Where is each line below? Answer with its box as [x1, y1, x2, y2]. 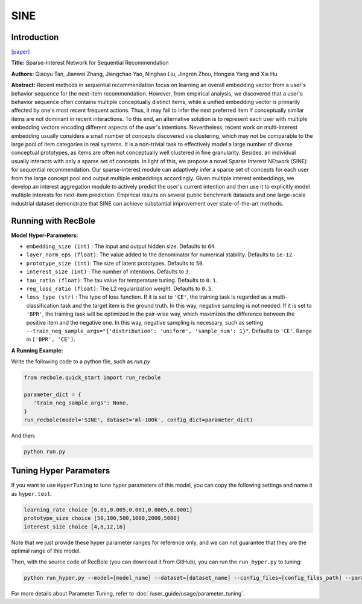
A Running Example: [11, 346, 63, 354]
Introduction [11, 32, 59, 42]
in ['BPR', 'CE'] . [26, 336, 75, 343]
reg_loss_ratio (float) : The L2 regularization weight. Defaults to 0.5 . [26, 285, 214, 292]
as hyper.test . [11, 490, 52, 497]
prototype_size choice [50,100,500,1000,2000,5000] [24, 515, 180, 522]
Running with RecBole [11, 215, 96, 226]
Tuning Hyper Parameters [11, 466, 110, 476]
